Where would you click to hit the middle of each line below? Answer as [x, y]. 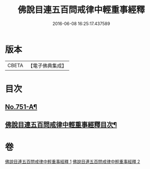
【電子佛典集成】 [47, 66]
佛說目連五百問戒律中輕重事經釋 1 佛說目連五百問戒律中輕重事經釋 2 [73, 161]
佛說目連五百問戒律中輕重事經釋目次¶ [61, 124]
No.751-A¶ [21, 107]
